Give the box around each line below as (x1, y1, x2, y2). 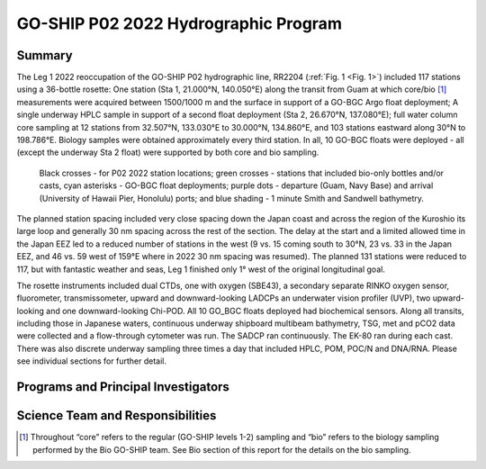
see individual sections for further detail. (16, 356, 166, 366)
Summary (16, 48, 73, 63)
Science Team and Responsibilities (16, 408, 217, 423)
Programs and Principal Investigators (16, 379, 229, 395)
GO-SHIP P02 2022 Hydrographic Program (16, 14, 342, 33)
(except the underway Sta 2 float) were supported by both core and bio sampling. (16, 147, 319, 158)
